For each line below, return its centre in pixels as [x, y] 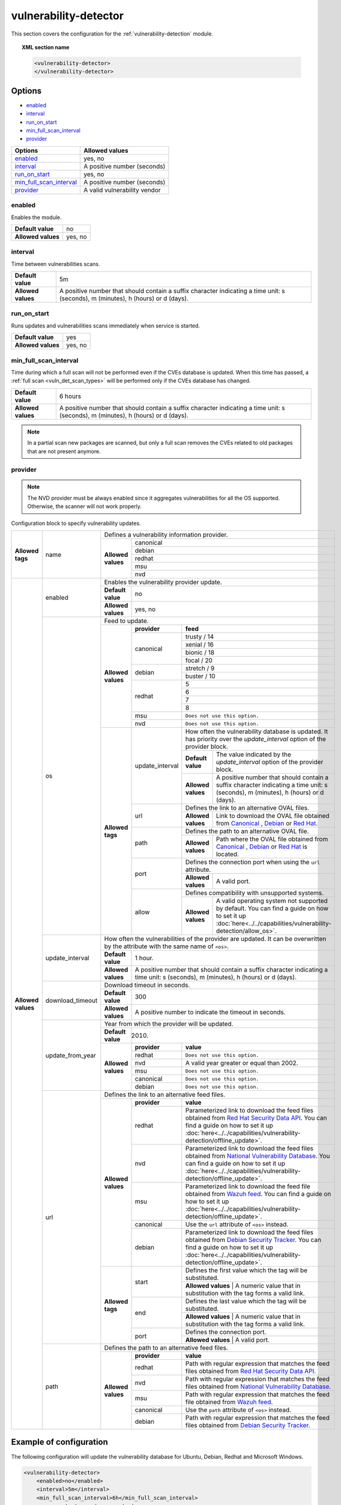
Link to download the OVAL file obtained [273, 816]
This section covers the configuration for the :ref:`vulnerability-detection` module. [112, 34]
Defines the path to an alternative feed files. [166, 1348]
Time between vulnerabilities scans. [56, 264]
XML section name [46, 47]
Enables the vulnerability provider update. [163, 582]
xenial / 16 [200, 645]
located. [228, 854]
